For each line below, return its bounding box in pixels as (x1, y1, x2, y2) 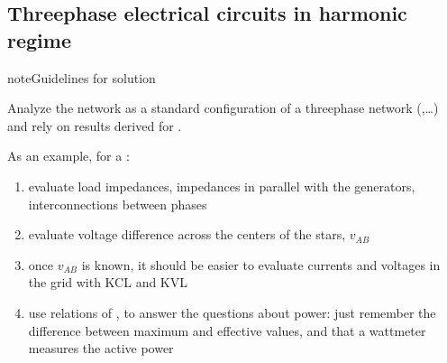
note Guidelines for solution (7, 68, 156, 87)
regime (7, 25, 71, 53)
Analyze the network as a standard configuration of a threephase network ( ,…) (7, 98, 439, 117)
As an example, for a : (7, 146, 130, 165)
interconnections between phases (28, 194, 207, 213)
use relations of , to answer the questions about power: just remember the (28, 302, 436, 321)
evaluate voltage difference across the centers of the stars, (28, 225, 346, 244)
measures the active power (28, 339, 174, 358)
